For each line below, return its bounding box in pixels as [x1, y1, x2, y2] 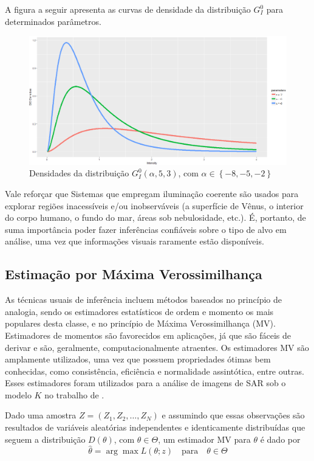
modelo [5, 388, 32, 401]
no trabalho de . [44, 388, 104, 401]
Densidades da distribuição [29, 167, 129, 179]
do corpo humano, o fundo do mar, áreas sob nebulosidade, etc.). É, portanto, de [5, 211, 306, 224]
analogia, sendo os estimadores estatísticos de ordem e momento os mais [5, 305, 274, 317]
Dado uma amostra [5, 409, 77, 421]
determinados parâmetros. [5, 15, 101, 27]
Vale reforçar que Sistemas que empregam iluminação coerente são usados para [5, 187, 299, 199]
